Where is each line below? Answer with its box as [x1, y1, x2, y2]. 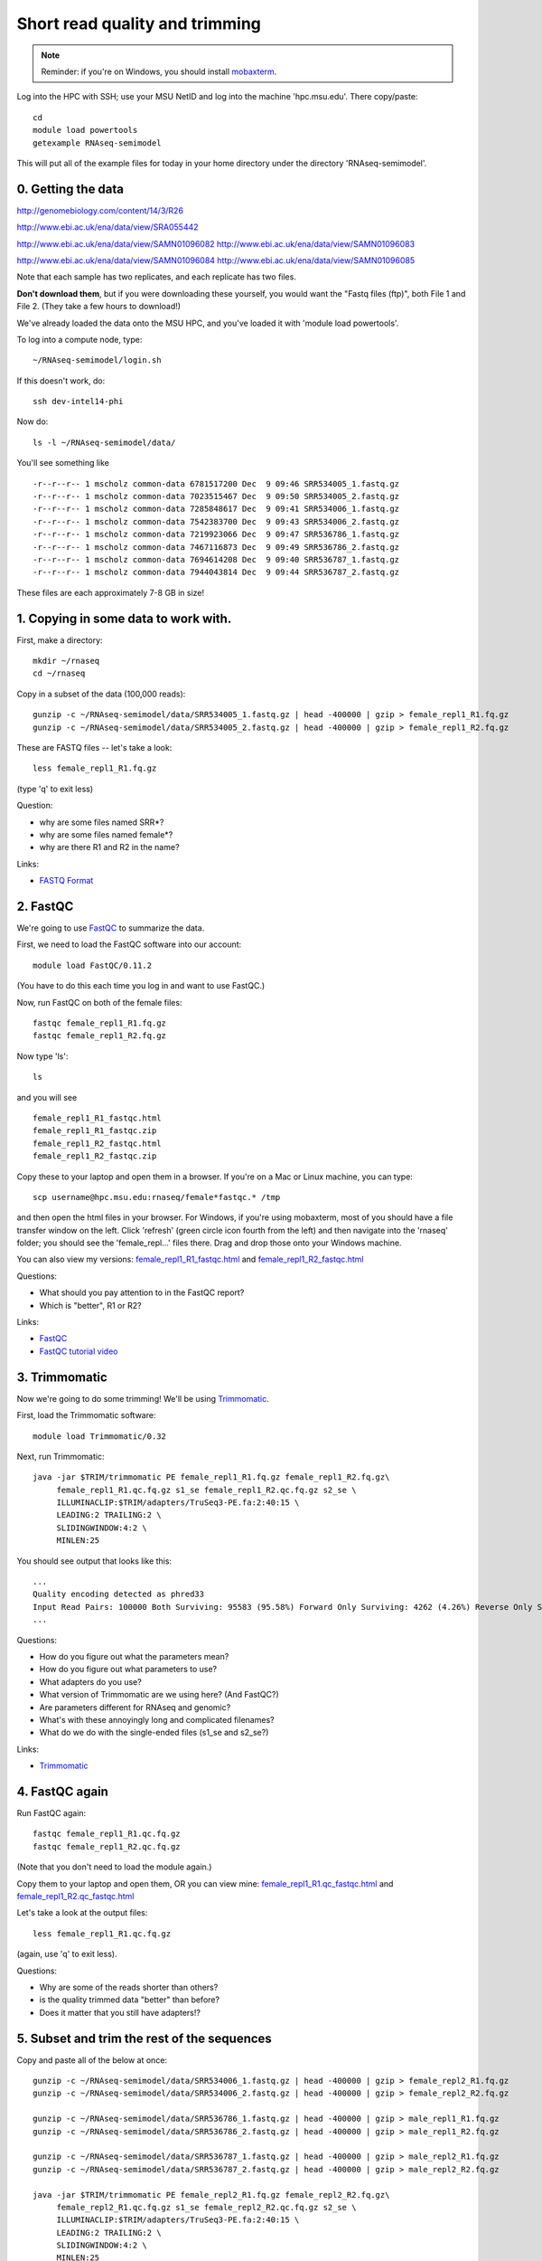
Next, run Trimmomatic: [16, 1451, 105, 1462]
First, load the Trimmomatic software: [16, 1410, 156, 1421]
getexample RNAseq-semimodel [33, 137, 162, 148]
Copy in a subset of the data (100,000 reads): [16, 688, 186, 699]
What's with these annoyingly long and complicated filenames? [39, 1714, 275, 1725]
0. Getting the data [16, 181, 125, 196]
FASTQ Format [39, 875, 94, 886]
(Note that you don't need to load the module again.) [16, 1861, 212, 1872]
